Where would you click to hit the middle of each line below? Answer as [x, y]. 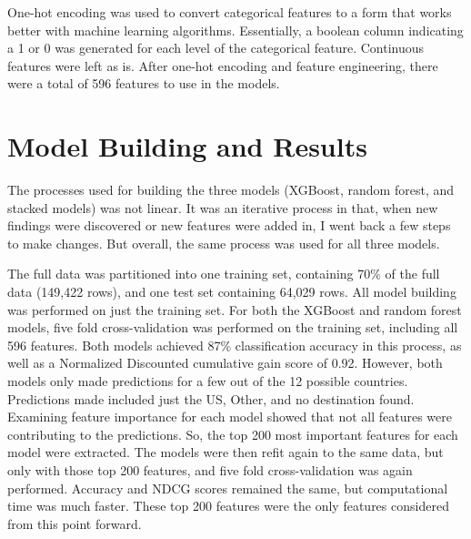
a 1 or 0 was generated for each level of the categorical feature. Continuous [216, 48]
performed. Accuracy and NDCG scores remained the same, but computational [228, 488]
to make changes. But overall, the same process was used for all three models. [224, 243]
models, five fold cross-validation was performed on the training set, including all [233, 327]
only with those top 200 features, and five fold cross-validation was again [210, 470]
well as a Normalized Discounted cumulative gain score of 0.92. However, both [225, 363]
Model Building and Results [187, 146]
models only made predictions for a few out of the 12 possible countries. [208, 381]
